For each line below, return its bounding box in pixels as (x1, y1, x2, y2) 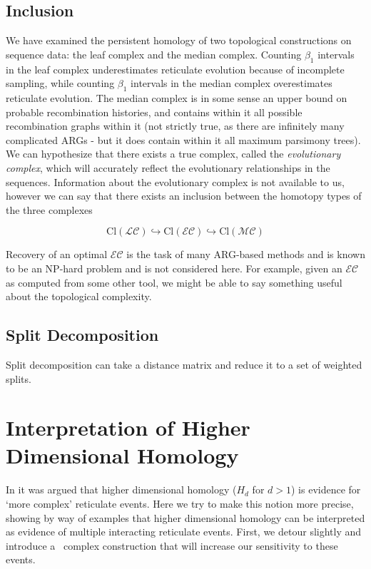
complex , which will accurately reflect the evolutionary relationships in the (6, 160, 330, 175)
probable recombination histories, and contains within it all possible (6, 104, 303, 119)
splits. (6, 371, 31, 386)
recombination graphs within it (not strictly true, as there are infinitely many (6, 118, 345, 133)
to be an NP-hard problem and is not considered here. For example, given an (6, 260, 342, 275)
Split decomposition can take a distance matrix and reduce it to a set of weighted (6, 357, 362, 371)
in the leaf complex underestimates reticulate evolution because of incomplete (6, 61, 345, 76)
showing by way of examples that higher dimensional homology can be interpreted (6, 510, 365, 525)
